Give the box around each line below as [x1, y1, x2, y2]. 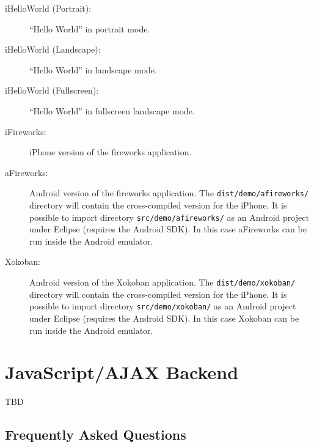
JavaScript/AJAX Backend [5, 360, 239, 385]
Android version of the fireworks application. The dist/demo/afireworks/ [29, 187, 309, 199]
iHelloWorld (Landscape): [5, 43, 101, 56]
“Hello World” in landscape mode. [29, 63, 157, 76]
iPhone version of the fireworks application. [29, 146, 192, 158]
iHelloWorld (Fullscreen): [5, 84, 99, 97]
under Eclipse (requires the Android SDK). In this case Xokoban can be [29, 311, 299, 324]
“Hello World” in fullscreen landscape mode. [29, 104, 195, 117]
